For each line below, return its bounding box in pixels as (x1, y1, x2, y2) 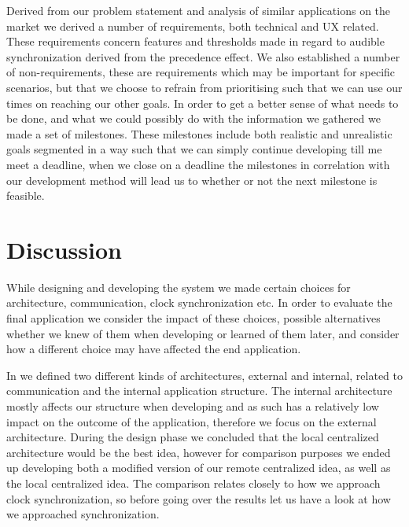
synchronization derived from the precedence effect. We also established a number (6, 48, 400, 64)
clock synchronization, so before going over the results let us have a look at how (6, 490, 391, 507)
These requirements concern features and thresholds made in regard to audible (6, 33, 385, 50)
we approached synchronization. (6, 506, 160, 522)
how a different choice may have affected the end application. (6, 341, 301, 357)
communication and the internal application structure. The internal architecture (6, 382, 392, 399)
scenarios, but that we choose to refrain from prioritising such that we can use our (6, 79, 403, 95)
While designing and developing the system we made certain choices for (6, 278, 351, 295)
